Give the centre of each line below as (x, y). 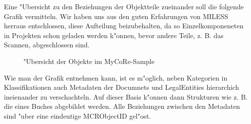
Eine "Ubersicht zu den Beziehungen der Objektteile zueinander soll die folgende (124, 6)
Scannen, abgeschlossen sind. (47, 45)
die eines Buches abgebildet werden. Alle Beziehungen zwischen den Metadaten (122, 106)
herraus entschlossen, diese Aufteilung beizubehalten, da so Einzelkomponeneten (124, 26)
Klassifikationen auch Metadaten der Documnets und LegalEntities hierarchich (122, 87)
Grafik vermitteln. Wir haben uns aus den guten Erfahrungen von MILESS (116, 16)
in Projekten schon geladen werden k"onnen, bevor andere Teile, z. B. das (114, 35)
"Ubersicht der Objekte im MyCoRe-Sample (89, 61)
